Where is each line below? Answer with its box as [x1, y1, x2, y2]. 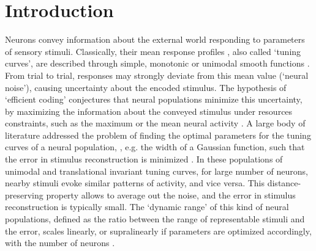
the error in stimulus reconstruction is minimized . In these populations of [5, 153, 283, 166]
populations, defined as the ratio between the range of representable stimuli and [5, 213, 305, 225]
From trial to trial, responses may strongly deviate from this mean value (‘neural [5, 68, 309, 81]
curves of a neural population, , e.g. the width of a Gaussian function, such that [5, 140, 305, 153]
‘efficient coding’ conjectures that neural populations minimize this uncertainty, [5, 93, 303, 106]
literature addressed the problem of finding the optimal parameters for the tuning [5, 128, 311, 141]
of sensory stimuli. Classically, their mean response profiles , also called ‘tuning [5, 45, 301, 57]
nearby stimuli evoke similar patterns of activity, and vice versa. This [5, 176, 265, 189]
